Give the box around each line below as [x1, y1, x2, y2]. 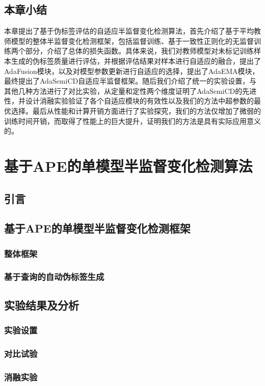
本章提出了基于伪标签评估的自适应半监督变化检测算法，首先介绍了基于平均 [4, 25, 254, 36]
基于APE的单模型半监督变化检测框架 [4, 220, 191, 236]
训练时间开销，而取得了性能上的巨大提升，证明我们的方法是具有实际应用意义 [4, 115, 261, 126]
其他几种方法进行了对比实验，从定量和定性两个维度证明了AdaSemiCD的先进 [4, 85, 257, 96]
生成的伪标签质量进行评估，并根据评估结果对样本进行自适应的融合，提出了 [11, 55, 261, 66]
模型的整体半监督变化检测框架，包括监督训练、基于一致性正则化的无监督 [11, 35, 254, 46]
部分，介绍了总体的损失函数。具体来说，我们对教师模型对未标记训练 [25, 45, 254, 56]
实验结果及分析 [4, 297, 79, 313]
